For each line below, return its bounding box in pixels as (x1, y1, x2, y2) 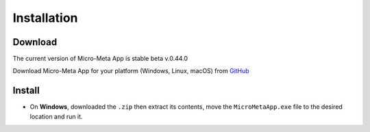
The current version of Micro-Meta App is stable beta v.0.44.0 (12, 55, 188, 63)
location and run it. (29, 112, 83, 120)
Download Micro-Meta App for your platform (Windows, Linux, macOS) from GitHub (12, 67, 249, 75)
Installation (12, 10, 78, 25)
